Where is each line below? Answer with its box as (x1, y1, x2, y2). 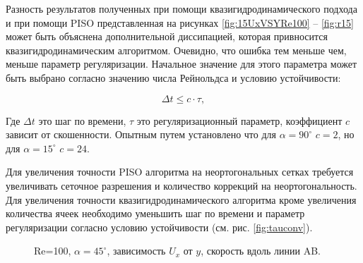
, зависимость (107, 243, 166, 258)
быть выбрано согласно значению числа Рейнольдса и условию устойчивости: (6, 70, 341, 85)
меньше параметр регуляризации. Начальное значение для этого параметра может (6, 56, 357, 71)
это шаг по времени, (38, 113, 126, 128)
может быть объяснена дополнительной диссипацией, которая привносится (6, 29, 328, 44)
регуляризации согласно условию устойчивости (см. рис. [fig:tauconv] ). (6, 219, 313, 234)
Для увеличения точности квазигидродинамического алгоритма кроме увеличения (6, 192, 357, 207)
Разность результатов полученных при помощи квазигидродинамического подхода (6, 1, 357, 16)
